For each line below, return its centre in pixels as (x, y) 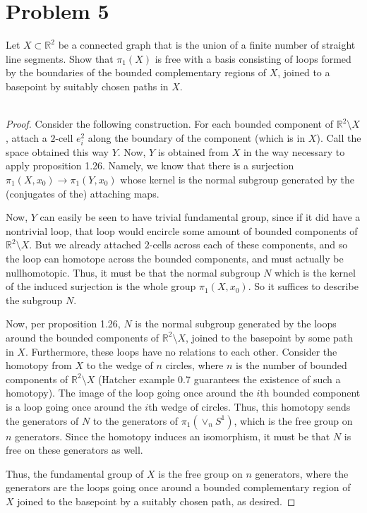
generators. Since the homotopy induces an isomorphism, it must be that (173, 436)
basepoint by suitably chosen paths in (87, 86)
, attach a (26, 137)
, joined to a (304, 72)
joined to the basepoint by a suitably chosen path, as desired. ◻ (156, 501)
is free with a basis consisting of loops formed (253, 58)
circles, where (194, 365)
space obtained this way (57, 151)
